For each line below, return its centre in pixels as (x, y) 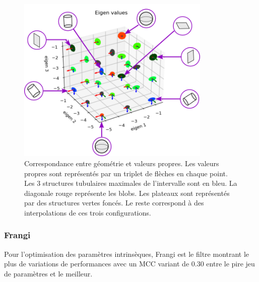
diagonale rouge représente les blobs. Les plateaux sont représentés (127, 193)
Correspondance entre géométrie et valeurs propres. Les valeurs (122, 163)
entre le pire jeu (231, 264)
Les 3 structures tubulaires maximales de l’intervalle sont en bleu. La (131, 183)
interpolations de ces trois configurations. (88, 212)
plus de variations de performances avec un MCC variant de (97, 264)
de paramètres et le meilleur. (48, 273)
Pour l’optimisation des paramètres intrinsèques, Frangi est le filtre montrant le (127, 254)
